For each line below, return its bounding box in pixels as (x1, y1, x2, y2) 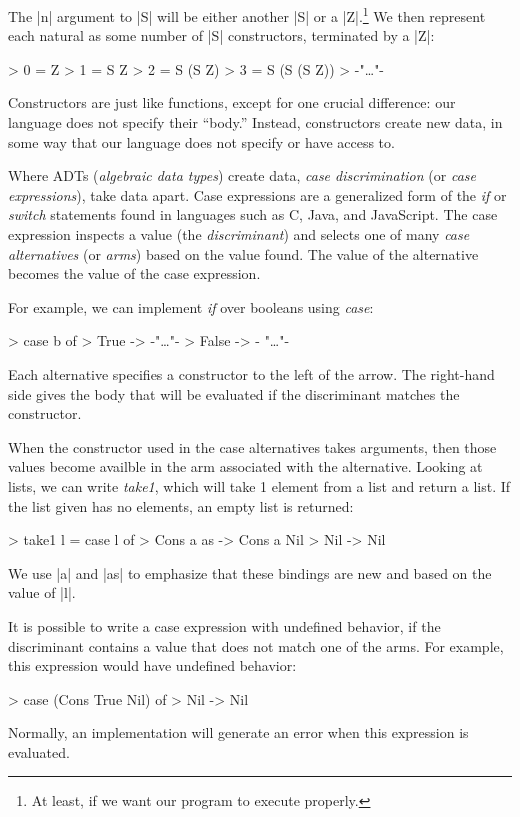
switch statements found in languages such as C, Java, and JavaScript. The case (8, 204, 498, 225)
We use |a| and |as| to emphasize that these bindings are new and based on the (8, 562, 492, 583)
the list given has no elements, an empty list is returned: (8, 495, 354, 516)
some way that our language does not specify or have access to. (8, 131, 395, 152)
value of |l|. (8, 582, 76, 603)
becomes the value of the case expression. (8, 263, 261, 284)
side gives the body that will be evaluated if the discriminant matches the (8, 383, 460, 404)
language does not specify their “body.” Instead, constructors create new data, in (8, 112, 503, 133)
